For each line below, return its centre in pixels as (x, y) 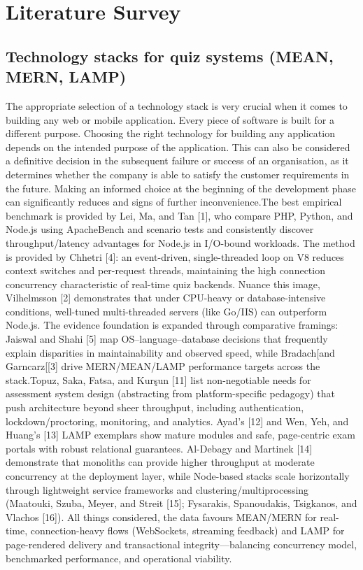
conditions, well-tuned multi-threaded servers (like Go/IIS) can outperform (166, 311)
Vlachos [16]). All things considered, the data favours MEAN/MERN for (161, 516)
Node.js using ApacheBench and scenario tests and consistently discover (160, 229)
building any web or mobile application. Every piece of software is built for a (170, 119)
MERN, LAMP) (66, 77)
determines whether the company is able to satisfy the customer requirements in (178, 174)
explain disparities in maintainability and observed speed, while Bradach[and (170, 352)
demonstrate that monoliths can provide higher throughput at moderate (160, 462)
